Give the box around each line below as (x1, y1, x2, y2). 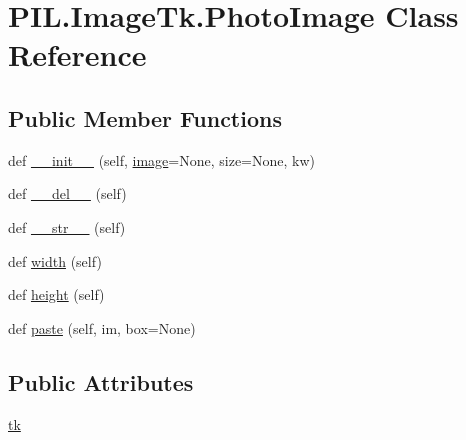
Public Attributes (8, 366, 194, 397)
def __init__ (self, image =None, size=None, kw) (8, 149, 316, 170)
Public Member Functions (8, 102, 282, 133)
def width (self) (8, 250, 102, 271)
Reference (8, 34, 147, 75)
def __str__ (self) (8, 216, 126, 237)
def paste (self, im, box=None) (8, 317, 196, 338)
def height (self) (8, 284, 105, 305)
